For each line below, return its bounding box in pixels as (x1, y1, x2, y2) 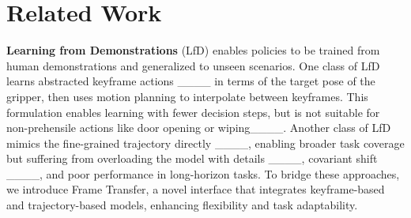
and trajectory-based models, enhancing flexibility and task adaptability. (6, 197, 358, 213)
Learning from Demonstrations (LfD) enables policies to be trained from (6, 42, 380, 58)
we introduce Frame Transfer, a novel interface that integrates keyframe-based (6, 181, 385, 197)
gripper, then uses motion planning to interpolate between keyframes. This (6, 88, 368, 104)
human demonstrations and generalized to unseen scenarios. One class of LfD (6, 57, 380, 73)
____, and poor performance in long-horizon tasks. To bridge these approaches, (6, 165, 400, 182)
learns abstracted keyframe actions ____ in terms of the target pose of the (6, 73, 375, 89)
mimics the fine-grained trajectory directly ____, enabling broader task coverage (6, 134, 405, 151)
